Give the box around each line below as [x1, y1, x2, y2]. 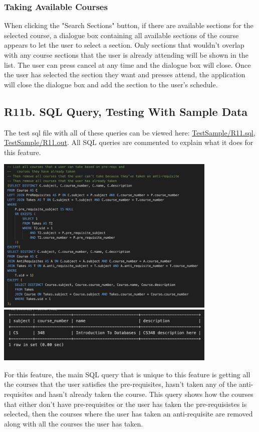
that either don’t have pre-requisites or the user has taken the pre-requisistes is [4, 398, 247, 409]
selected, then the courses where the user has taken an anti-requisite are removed [4, 408, 253, 419]
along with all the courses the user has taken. [4, 418, 143, 428]
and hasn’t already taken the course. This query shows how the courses [35, 389, 253, 399]
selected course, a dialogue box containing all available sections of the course [4, 30, 239, 40]
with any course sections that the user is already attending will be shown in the [4, 50, 248, 60]
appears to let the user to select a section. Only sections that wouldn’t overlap [4, 40, 244, 50]
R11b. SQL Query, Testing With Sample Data [4, 103, 248, 119]
